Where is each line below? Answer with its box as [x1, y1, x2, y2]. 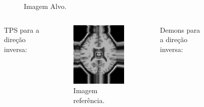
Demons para [160, 24, 201, 35]
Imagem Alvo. [24, 1, 67, 11]
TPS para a [4, 24, 40, 35]
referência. [73, 95, 105, 106]
